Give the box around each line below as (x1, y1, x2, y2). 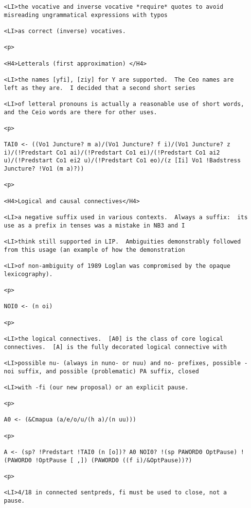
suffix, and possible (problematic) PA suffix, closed (18, 368, 199, 375)
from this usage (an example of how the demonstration (4, 246, 185, 253)
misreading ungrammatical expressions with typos (4, 11, 168, 18)
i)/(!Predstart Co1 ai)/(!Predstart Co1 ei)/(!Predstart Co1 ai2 (4, 149, 220, 156)
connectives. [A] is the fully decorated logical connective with (4, 343, 227, 350)
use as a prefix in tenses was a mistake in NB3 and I (4, 222, 185, 229)
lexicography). (4, 270, 53, 278)
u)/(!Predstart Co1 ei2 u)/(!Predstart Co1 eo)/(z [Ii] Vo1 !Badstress (4, 157, 241, 164)
